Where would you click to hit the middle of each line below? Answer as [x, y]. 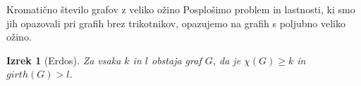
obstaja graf [177, 60]
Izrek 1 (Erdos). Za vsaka [64, 60]
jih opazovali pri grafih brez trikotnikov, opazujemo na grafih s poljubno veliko [176, 23]
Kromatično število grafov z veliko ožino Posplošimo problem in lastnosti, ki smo [181, 9]
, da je [227, 60]
